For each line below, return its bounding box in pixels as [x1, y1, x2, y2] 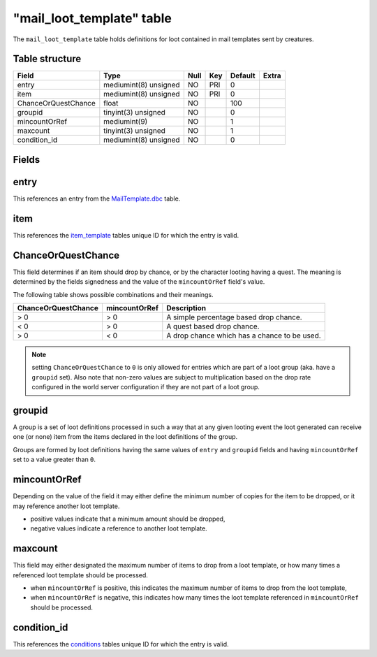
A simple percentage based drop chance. [166, 312, 303, 322]
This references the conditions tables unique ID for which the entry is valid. [13, 640, 230, 648]
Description [166, 303, 206, 312]
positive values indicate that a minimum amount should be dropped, [30, 514, 226, 523]
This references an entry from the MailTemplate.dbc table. [13, 194, 181, 203]
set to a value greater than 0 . [13, 455, 96, 464]
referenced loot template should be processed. [13, 570, 148, 579]
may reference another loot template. [13, 502, 120, 510]
